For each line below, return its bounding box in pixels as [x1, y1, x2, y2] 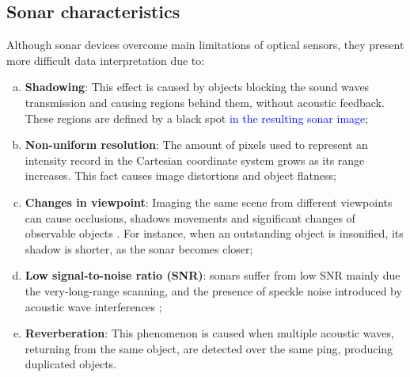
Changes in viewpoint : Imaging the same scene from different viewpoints [25, 193, 393, 210]
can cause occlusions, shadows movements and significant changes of [25, 209, 355, 226]
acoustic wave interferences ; [25, 298, 162, 314]
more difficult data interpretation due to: [6, 51, 205, 68]
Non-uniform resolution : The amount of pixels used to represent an [25, 136, 368, 153]
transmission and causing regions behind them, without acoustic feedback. [25, 93, 385, 110]
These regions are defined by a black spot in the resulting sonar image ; [25, 109, 369, 126]
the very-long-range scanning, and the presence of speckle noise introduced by [25, 282, 402, 299]
